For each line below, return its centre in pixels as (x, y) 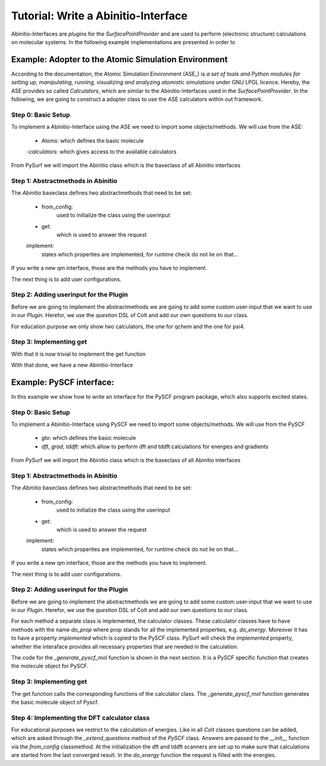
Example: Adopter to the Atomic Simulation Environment (120, 60)
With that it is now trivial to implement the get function (78, 354)
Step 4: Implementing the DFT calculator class (81, 718)
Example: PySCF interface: (63, 382)
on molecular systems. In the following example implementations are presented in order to (123, 42)
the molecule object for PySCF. (50, 666)
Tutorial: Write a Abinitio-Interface (99, 16)
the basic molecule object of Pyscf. (55, 702)
